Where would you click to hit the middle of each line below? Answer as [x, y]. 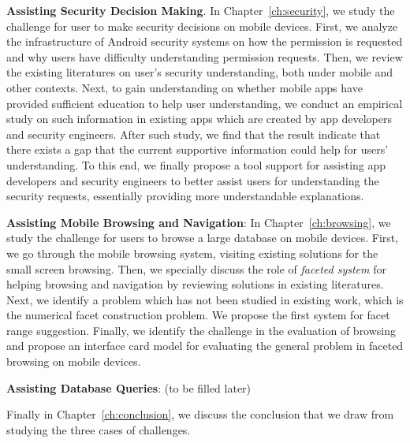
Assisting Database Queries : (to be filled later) [129, 387]
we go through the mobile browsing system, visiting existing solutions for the [192, 253]
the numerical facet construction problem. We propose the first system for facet [198, 315]
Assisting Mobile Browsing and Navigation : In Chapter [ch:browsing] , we [199, 222]
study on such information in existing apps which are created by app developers [199, 119]
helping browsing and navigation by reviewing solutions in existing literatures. [195, 284]
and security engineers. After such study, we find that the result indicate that [194, 134]
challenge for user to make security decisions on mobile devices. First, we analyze [202, 26]
